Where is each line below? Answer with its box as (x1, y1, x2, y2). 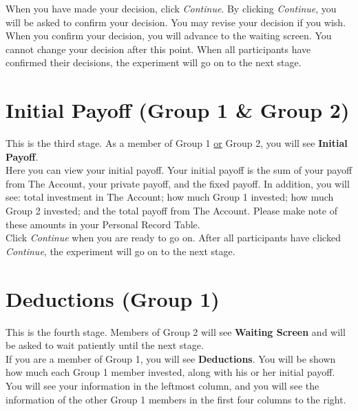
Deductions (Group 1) (6, 284, 220, 312)
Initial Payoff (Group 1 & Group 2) (6, 96, 350, 124)
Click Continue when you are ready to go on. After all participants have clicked (6, 230, 341, 245)
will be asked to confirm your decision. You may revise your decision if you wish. (6, 14, 346, 29)
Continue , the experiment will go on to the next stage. (6, 243, 235, 258)
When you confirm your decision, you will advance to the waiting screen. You (6, 28, 332, 43)
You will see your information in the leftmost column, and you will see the (6, 378, 319, 392)
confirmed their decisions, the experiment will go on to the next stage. (6, 55, 302, 70)
